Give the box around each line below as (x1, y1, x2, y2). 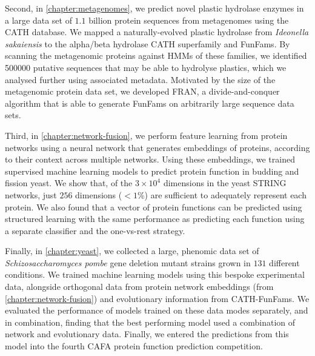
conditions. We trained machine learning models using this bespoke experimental (5, 268, 305, 281)
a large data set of (5, 13, 72, 26)
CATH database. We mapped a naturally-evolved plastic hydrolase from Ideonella (5, 25, 309, 38)
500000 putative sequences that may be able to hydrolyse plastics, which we (5, 61, 287, 73)
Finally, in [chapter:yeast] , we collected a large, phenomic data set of (5, 244, 259, 257)
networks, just (5, 188, 57, 201)
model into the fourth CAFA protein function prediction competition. (5, 340, 263, 352)
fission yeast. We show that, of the (5, 176, 133, 189)
